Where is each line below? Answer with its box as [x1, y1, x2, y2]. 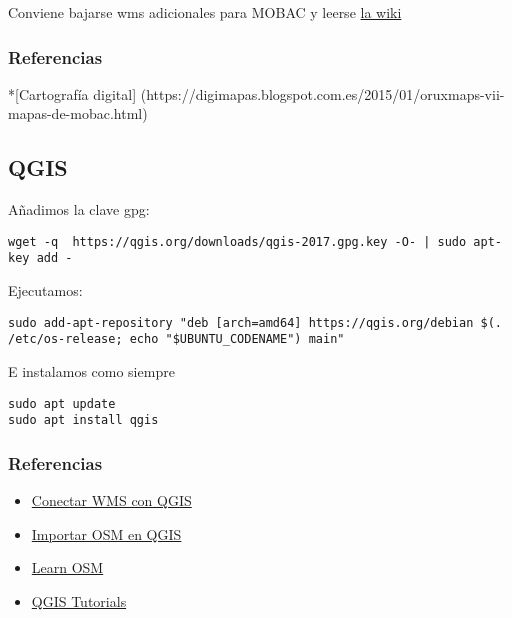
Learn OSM [31, 557, 104, 578]
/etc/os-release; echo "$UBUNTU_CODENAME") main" [8, 332, 345, 347]
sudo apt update [8, 396, 116, 411]
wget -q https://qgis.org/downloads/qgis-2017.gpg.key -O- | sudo [8, 234, 467, 249]
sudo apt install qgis [8, 413, 159, 428]
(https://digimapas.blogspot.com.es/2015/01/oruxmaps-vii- [140, 83, 505, 104]
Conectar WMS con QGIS [31, 490, 192, 511]
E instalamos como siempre [8, 361, 175, 382]
